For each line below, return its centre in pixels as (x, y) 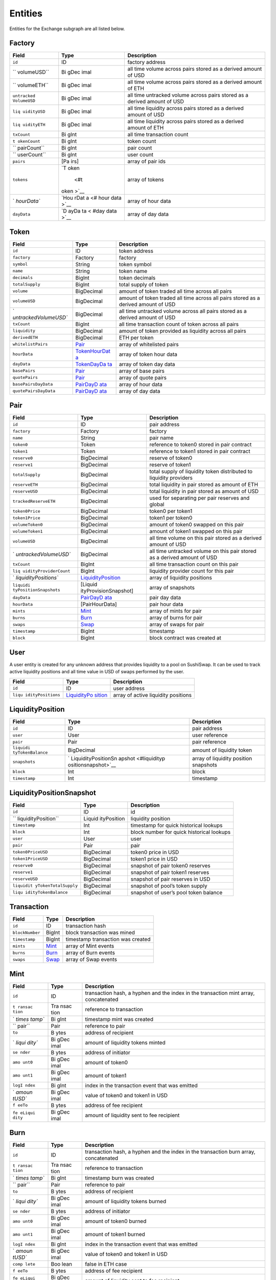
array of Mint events (90, 946)
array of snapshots (172, 588)
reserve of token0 (171, 458)
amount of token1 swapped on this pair (196, 531)
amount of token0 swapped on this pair (197, 525)
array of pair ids (147, 161)
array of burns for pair (176, 618)
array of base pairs (142, 371)
